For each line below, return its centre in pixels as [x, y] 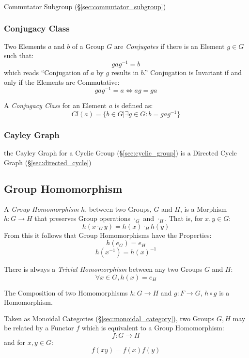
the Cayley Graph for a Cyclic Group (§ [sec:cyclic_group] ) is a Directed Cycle [120, 153]
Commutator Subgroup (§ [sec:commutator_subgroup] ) [85, 6]
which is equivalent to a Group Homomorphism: [153, 328]
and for [15, 342]
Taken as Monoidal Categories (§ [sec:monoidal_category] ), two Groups [109, 318]
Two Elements [25, 46]
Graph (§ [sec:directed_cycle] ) [48, 162]
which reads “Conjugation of [46, 72]
